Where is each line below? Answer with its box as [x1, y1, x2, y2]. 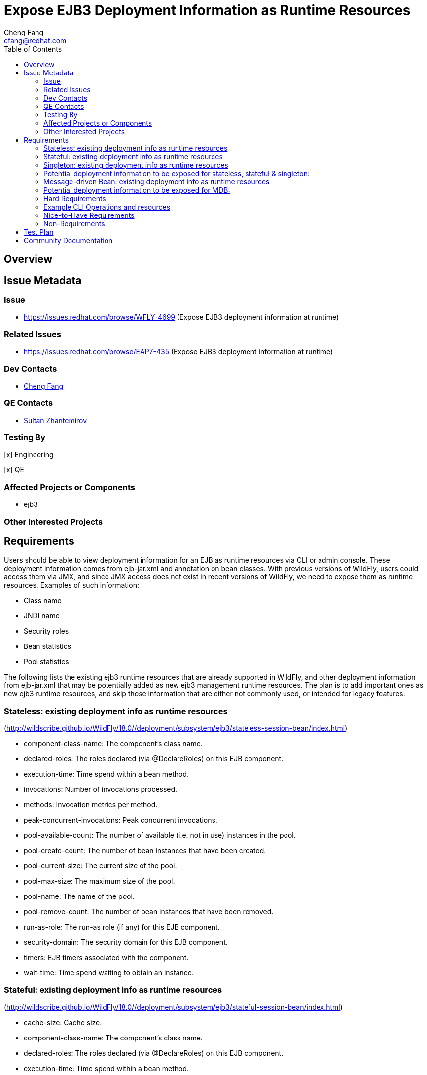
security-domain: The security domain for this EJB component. [24, 938, 228, 947]
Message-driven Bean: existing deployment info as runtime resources [43, 177, 270, 186]
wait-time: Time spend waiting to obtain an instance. [24, 968, 194, 977]
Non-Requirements [43, 219, 105, 228]
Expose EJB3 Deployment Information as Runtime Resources [4, 2, 411, 19]
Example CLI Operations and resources [43, 202, 171, 211]
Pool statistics [24, 657, 69, 666]
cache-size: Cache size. [24, 1018, 102, 1027]
